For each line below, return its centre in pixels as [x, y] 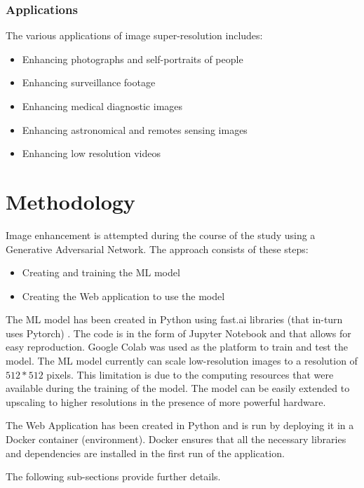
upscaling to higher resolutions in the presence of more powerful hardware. [166, 401]
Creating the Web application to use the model [123, 296]
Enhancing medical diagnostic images [102, 106]
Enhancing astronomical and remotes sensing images [135, 129]
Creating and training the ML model [101, 272]
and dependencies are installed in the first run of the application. [145, 453]
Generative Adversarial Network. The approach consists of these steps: [157, 249]
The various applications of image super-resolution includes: [134, 35]
